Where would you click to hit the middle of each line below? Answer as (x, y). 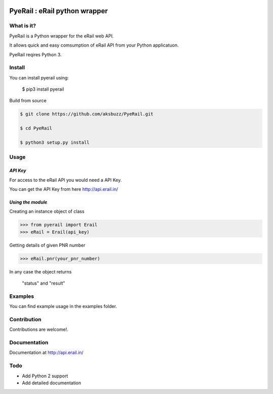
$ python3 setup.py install (55, 143)
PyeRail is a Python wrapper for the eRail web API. (61, 36)
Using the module (28, 202)
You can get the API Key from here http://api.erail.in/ (64, 189)
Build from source (28, 101)
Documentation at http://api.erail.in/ (46, 352)
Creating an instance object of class (47, 211)
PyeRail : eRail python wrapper (59, 11)
